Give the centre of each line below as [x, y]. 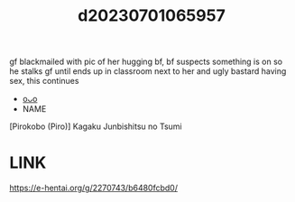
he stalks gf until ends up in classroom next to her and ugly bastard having [148, 71]
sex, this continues [44, 81]
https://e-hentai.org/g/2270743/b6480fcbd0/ [94, 188]
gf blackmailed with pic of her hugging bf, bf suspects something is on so [146, 62]
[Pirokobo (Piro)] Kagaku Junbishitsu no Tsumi [96, 126]
